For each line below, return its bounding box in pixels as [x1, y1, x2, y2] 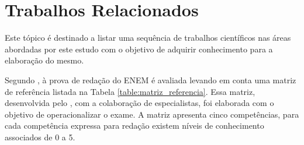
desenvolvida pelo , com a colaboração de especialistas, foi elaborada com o [5, 97, 274, 109]
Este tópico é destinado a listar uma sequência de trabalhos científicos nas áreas [5, 31, 291, 44]
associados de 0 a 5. [5, 130, 75, 143]
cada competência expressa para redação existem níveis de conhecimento [5, 119, 264, 132]
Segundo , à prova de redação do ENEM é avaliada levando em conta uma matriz [5, 73, 296, 86]
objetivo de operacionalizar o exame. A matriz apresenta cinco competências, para [5, 108, 299, 120]
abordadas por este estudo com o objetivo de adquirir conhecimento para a [5, 43, 273, 55]
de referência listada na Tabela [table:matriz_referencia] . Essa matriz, [5, 85, 255, 97]
